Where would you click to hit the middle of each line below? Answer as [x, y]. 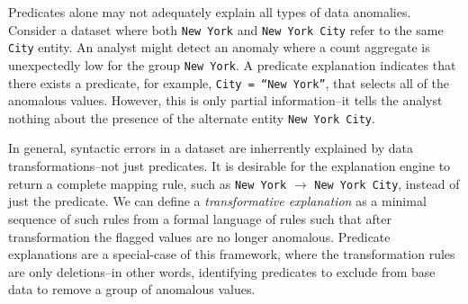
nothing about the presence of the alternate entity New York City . [192, 117]
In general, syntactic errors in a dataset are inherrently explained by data [211, 148]
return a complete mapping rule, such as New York [148, 183]
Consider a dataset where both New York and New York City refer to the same [226, 29]
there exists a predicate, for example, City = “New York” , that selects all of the [229, 82]
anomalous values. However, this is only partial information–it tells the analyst [225, 100]
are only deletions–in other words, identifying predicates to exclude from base [222, 271]
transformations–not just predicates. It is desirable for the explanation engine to [229, 166]
